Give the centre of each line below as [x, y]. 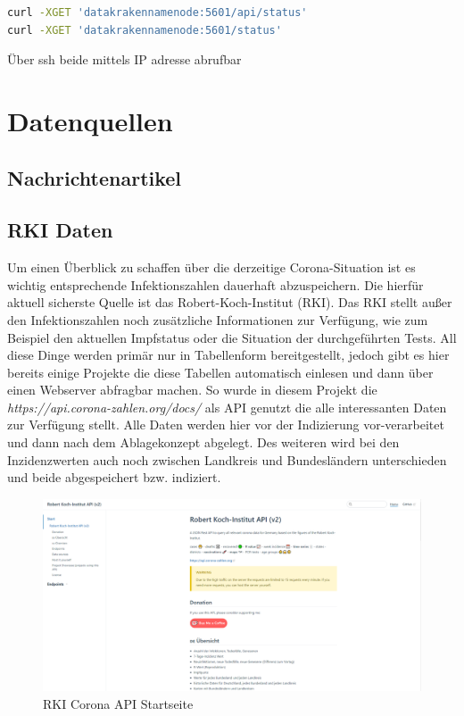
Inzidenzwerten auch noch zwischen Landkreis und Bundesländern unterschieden [227, 459]
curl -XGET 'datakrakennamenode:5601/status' [145, 30]
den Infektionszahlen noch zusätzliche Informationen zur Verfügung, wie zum [218, 319]
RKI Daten [60, 230]
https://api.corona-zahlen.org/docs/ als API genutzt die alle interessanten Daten [227, 407]
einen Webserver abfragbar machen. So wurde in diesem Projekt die [192, 390]
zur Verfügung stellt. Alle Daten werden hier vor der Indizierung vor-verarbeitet [226, 425]
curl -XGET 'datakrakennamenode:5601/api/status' [157, 12]
